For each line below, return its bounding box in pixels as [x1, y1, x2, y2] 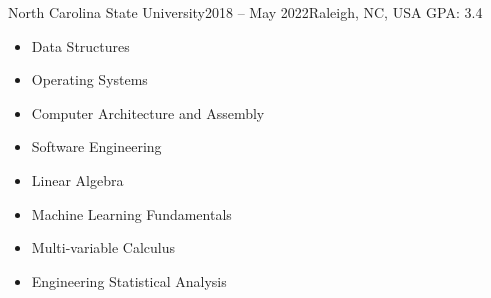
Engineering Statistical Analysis [31, 270, 227, 291]
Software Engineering [31, 136, 162, 157]
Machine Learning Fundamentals [31, 203, 232, 224]
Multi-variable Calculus [31, 237, 176, 258]
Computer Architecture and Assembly [31, 102, 265, 123]
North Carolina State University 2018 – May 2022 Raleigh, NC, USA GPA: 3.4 [8, 2, 483, 22]
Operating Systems [31, 69, 148, 90]
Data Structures [31, 35, 130, 56]
